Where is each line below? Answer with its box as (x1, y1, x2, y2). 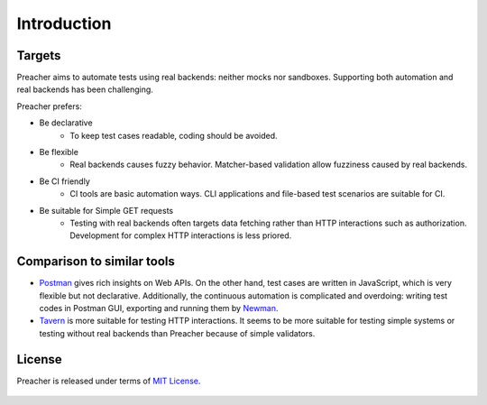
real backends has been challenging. (16, 84, 153, 95)
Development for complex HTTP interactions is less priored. (69, 230, 292, 241)
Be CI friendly (39, 176, 90, 187)
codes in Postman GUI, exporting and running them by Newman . (39, 303, 279, 314)
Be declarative (39, 117, 94, 128)
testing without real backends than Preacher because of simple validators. (39, 327, 316, 338)
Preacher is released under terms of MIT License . (16, 375, 201, 386)
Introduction (16, 14, 112, 33)
